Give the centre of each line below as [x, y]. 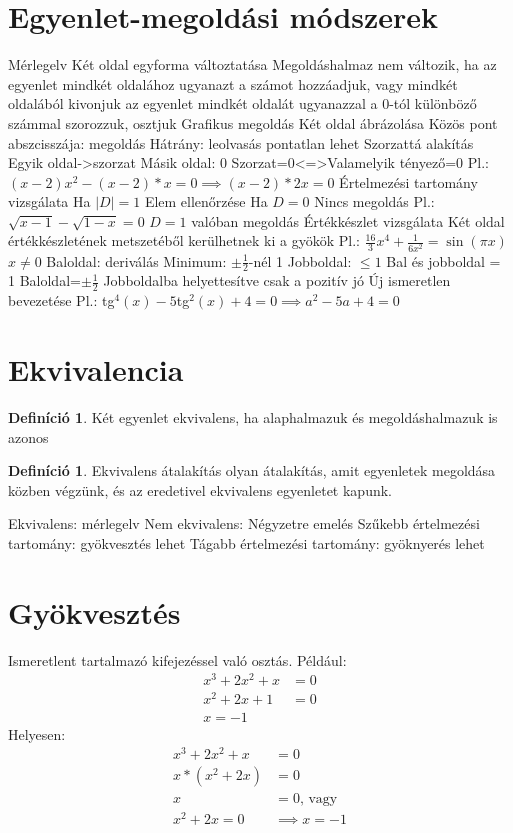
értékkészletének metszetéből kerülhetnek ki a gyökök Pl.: [184, 240]
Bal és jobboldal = [443, 260]
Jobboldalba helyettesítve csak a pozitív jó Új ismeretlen [277, 280]
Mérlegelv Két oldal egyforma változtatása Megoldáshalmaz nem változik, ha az [252, 64]
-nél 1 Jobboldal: [300, 260]
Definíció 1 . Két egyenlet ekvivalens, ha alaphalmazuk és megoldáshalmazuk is [253, 416]
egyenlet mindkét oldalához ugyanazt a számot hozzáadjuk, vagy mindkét [233, 83]
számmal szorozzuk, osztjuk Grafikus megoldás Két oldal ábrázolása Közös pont [253, 122]
